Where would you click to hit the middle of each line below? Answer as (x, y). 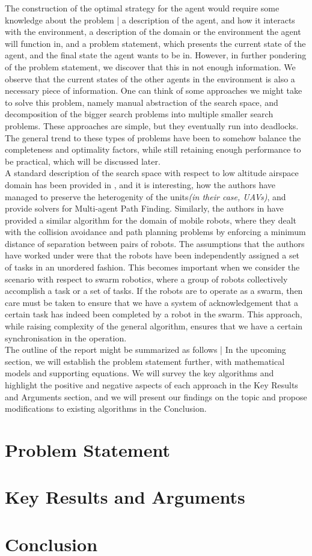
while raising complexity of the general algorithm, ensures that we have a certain (154, 326)
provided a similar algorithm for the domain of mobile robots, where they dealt (151, 220)
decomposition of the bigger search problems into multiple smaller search (139, 114)
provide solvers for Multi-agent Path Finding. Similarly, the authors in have (144, 208)
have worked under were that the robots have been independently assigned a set (152, 255)
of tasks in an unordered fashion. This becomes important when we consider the (152, 267)
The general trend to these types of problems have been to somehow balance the (153, 137)
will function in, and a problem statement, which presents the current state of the (155, 43)
